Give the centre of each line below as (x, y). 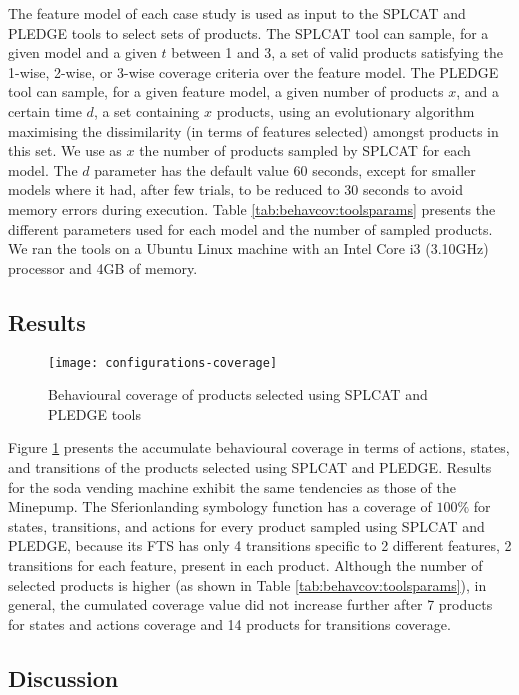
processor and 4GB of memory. (103, 267)
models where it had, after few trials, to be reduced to (174, 189)
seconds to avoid (413, 189)
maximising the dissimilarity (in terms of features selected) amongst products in (253, 130)
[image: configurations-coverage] (163, 362)
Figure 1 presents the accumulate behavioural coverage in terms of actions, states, (259, 447)
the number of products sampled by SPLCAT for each (305, 150)
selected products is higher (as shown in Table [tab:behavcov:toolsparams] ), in (247, 584)
